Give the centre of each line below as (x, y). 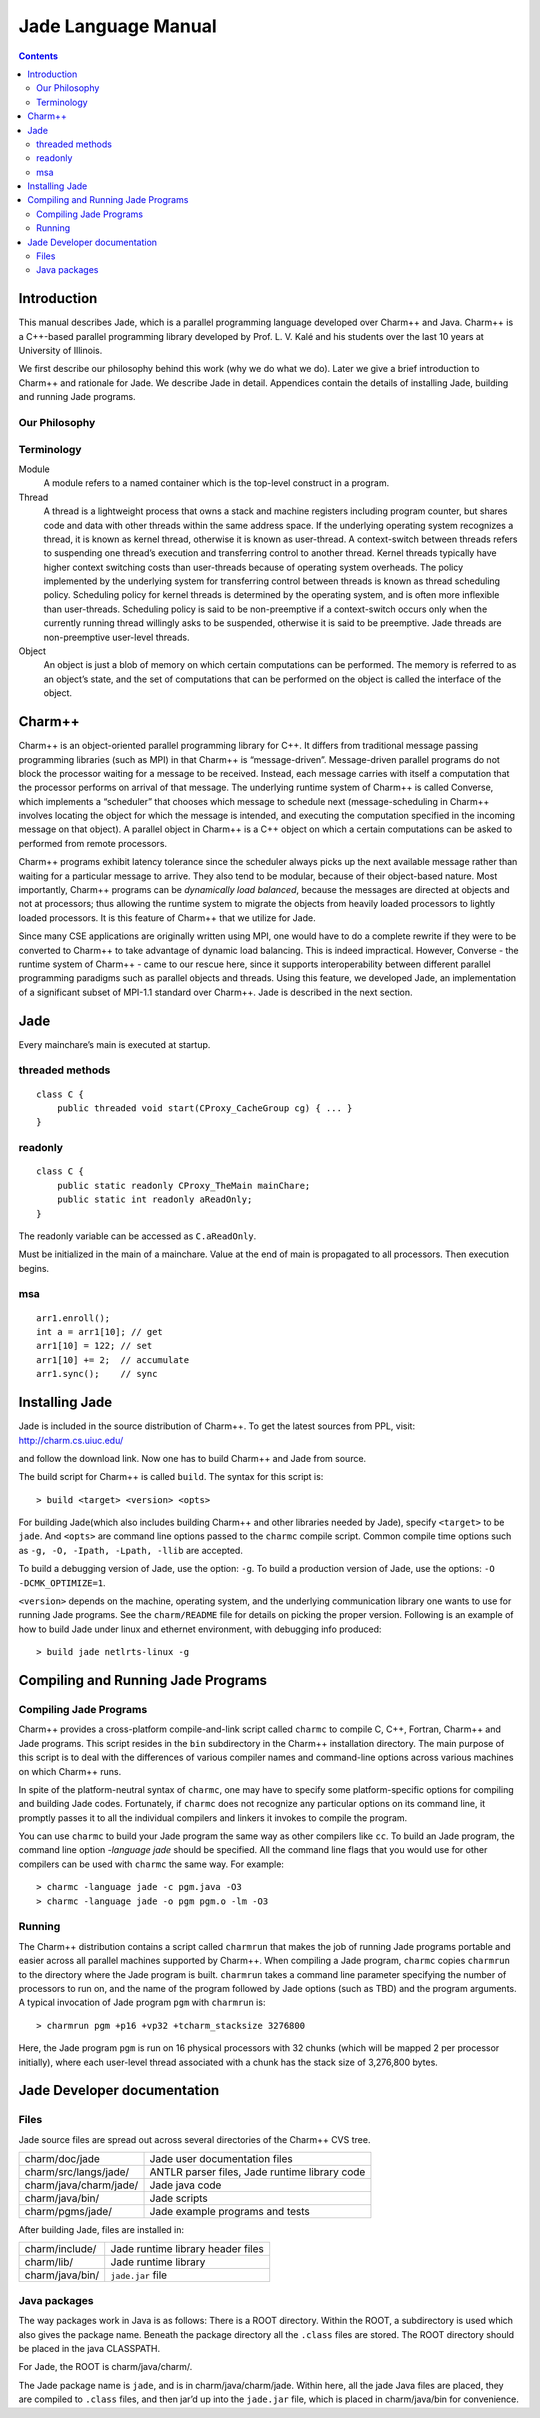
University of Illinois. (60, 351)
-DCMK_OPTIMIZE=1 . (62, 1582)
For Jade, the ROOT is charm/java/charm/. (105, 2367)
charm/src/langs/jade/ (77, 2172)
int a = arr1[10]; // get (100, 1332)
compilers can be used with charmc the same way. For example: (151, 1864)
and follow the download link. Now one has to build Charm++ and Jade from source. (192, 1458)
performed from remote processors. (93, 843)
